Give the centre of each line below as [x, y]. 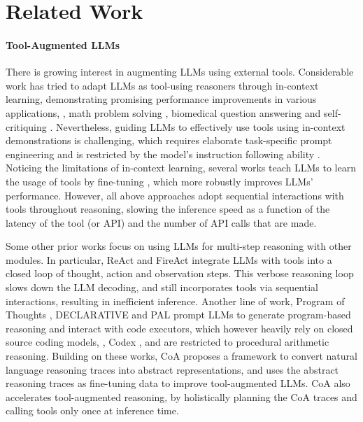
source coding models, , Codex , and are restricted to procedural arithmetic [168, 342]
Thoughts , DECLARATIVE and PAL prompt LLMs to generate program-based [178, 315]
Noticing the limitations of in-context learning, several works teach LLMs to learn [181, 168]
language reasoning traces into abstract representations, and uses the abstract [172, 369]
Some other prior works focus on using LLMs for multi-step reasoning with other [179, 246]
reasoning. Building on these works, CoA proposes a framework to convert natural [181, 356]
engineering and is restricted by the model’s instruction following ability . [163, 154]
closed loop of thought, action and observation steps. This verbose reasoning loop [180, 273]
